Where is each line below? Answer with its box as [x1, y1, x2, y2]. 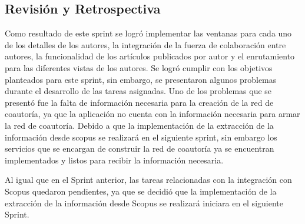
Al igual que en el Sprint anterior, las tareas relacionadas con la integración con [5, 173, 292, 186]
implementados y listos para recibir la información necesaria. [5, 153, 224, 166]
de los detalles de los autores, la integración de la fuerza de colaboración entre [5, 38, 286, 51]
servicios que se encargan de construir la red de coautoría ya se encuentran [5, 142, 274, 155]
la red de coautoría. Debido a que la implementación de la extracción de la [5, 119, 274, 131]
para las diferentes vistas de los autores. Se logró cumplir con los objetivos [5, 61, 273, 73]
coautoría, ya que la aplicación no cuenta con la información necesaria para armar [5, 108, 300, 120]
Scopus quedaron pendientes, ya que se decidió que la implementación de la [5, 185, 277, 197]
